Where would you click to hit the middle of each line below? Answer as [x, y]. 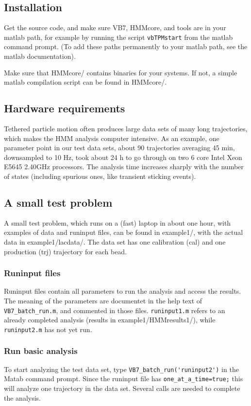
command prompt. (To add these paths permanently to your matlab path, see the [126, 46]
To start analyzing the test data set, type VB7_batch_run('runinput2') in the [121, 369]
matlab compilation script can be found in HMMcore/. [85, 82]
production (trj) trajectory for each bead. [66, 251]
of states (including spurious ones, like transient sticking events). [100, 176]
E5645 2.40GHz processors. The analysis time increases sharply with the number [124, 167]
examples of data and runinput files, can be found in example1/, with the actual [124, 232]
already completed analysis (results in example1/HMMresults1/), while [110, 320]
